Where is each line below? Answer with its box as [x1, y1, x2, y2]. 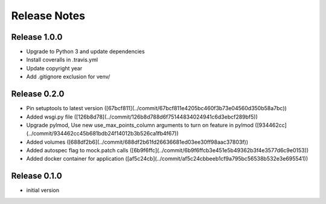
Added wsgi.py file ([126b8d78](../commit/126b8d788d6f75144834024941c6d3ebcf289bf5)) [26, 113, 258, 120]
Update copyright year [26, 64, 83, 72]
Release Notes [11, 9, 86, 22]
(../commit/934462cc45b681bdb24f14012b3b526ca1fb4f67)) [26, 130, 179, 137]
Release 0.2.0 [11, 89, 65, 99]
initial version [26, 187, 60, 194]
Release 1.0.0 [11, 32, 63, 42]
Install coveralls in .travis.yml [26, 56, 98, 63]
